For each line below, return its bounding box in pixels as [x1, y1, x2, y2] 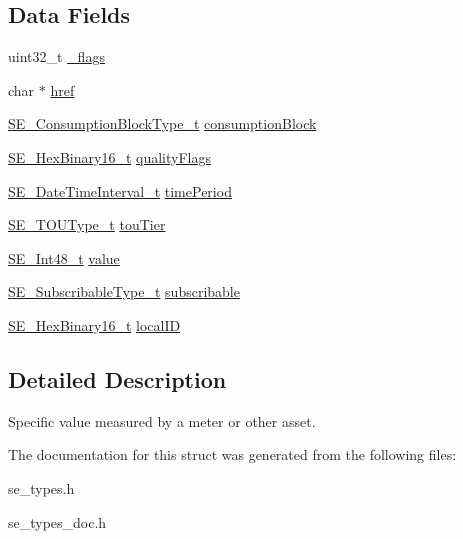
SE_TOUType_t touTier [8, 214, 166, 235]
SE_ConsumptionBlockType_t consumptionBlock [8, 113, 317, 134]
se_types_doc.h [8, 511, 107, 532]
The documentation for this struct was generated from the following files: [8, 444, 457, 465]
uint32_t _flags [8, 46, 105, 67]
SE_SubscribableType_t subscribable [8, 281, 240, 302]
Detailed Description [8, 363, 227, 394]
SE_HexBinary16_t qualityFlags [8, 146, 211, 167]
